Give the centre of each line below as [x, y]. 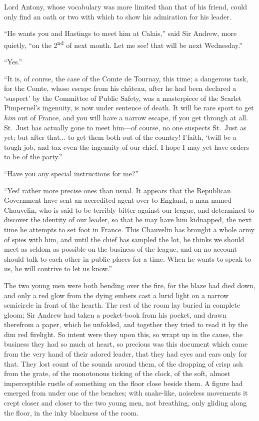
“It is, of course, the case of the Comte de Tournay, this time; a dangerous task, [126, 78]
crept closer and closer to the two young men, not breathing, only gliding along [125, 403]
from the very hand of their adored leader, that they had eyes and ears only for [125, 354]
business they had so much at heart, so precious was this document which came [126, 344]
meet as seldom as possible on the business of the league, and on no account [121, 249]
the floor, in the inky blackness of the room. [71, 412]
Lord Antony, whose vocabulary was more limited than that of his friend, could [125, 6]
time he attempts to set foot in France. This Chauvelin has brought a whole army [129, 229]
